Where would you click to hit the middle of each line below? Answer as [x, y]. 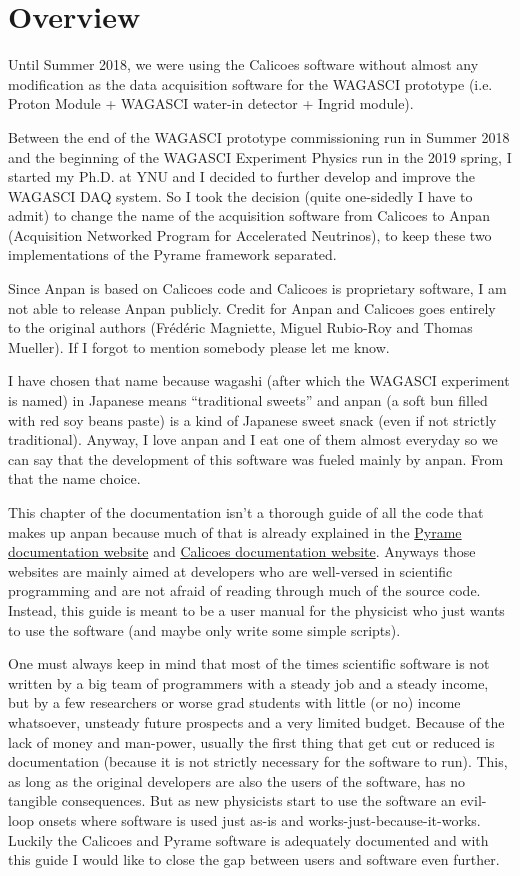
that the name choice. [74, 478]
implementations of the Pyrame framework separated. [172, 254]
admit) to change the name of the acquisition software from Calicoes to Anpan [249, 215]
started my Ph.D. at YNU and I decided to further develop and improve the [241, 176]
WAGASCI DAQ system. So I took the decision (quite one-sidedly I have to [240, 195]
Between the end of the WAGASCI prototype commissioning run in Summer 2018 [259, 136]
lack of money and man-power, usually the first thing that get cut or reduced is [251, 741]
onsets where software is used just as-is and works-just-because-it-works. [259, 819]
